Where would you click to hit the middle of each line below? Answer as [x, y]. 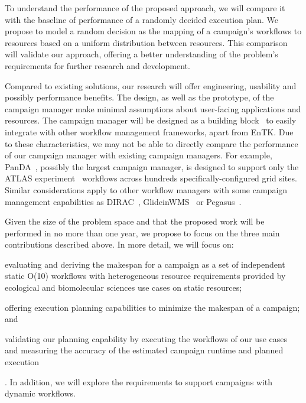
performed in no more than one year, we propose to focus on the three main [142, 233]
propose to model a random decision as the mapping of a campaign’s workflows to [153, 31]
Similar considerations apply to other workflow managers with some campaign [146, 189]
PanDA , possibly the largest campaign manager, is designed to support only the [152, 166]
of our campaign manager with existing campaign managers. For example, [139, 155]
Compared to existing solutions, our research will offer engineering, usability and [151, 85]
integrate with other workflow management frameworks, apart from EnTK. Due [149, 131]
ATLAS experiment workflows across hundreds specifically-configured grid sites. [151, 178]
